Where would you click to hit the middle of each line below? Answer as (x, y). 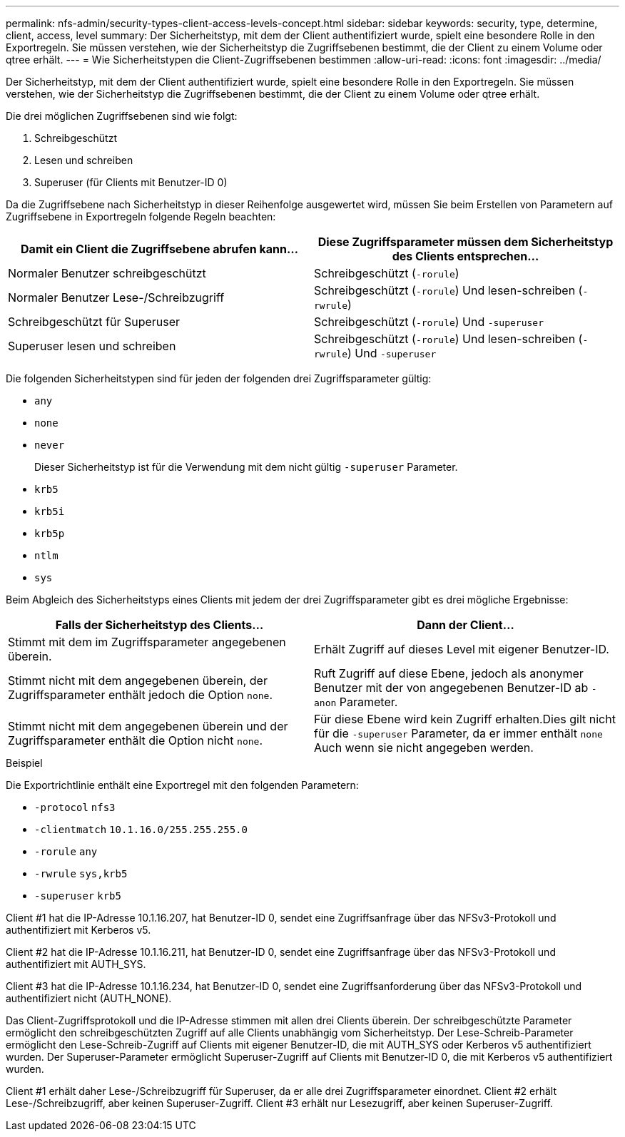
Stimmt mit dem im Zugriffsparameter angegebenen (147, 642)
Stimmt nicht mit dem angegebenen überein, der (138, 680)
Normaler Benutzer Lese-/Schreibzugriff (116, 297)
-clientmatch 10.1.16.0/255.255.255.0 (141, 830)
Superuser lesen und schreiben (92, 346)
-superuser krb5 (78, 896)
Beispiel (24, 763)
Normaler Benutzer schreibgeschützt (107, 273)
